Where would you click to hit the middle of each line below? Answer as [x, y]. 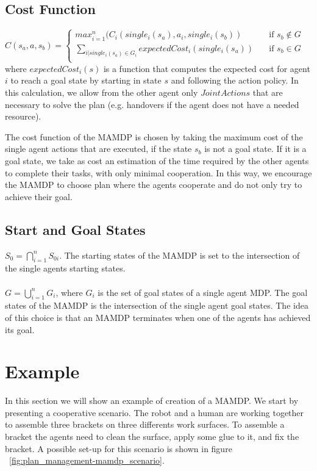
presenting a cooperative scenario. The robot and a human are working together [155, 412]
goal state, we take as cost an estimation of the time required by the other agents [157, 160]
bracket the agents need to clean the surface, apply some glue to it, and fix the [152, 437]
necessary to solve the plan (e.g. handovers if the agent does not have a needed [152, 104]
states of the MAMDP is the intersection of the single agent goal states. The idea [157, 305]
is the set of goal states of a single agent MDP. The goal [203, 292]
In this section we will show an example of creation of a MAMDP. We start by [152, 401]
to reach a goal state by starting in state [86, 80]
